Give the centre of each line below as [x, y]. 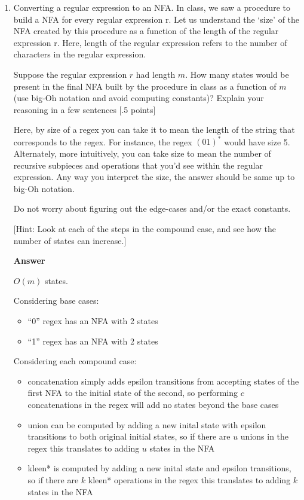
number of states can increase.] [70, 240]
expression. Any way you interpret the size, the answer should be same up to [154, 177]
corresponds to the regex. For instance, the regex [103, 141]
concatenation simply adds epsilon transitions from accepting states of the [163, 381]
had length [156, 74]
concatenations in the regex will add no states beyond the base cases [153, 404]
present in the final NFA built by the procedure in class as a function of [145, 86]
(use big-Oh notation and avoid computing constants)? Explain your [139, 98]
